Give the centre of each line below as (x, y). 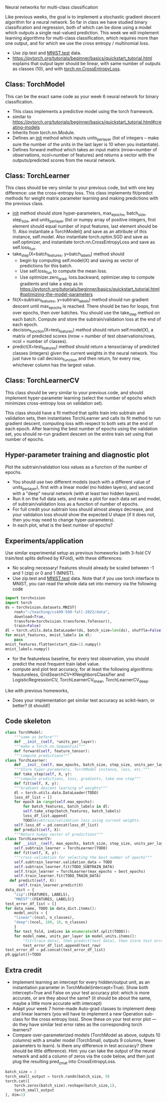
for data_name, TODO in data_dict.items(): (51, 908)
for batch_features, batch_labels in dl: (67, 807)
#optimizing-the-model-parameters (56, 294)
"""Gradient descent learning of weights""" (61, 788)
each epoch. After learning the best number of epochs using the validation (82, 429)
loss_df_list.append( (45, 816)
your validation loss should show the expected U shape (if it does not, (84, 515)
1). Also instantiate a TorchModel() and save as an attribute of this (80, 231)
